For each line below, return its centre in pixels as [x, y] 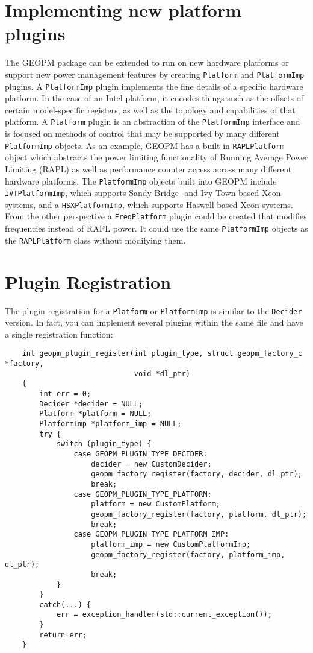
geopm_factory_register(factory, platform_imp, [188, 554]
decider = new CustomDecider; [151, 464]
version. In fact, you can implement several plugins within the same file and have [154, 322]
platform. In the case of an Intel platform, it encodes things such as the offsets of [154, 98]
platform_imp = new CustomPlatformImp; [171, 544]
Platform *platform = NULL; [95, 414]
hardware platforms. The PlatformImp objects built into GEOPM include [141, 181]
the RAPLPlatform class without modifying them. [95, 240]
